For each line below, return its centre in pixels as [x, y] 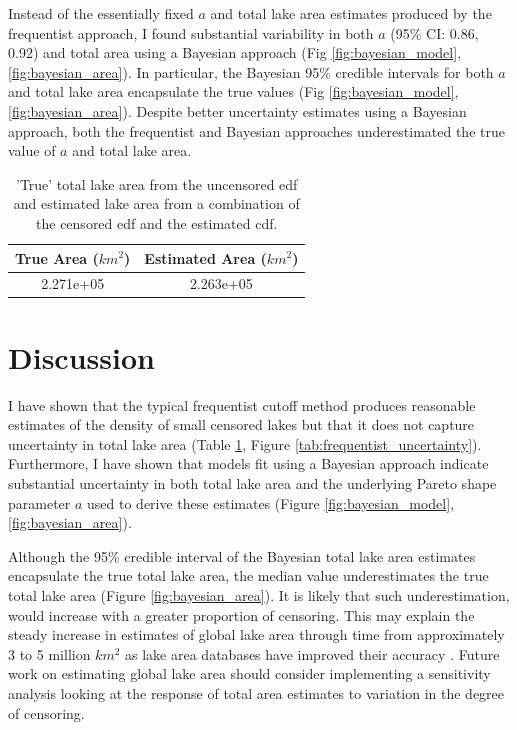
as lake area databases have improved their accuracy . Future [312, 653]
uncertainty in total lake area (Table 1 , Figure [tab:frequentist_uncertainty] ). [245, 443]
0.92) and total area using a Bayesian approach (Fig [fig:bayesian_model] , [235, 52]
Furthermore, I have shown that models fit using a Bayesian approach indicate [248, 463]
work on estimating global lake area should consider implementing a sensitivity [249, 673]
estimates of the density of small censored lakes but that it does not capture [241, 424]
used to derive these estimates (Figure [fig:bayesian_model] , [271, 502]
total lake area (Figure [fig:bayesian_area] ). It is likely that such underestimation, [259, 594]
